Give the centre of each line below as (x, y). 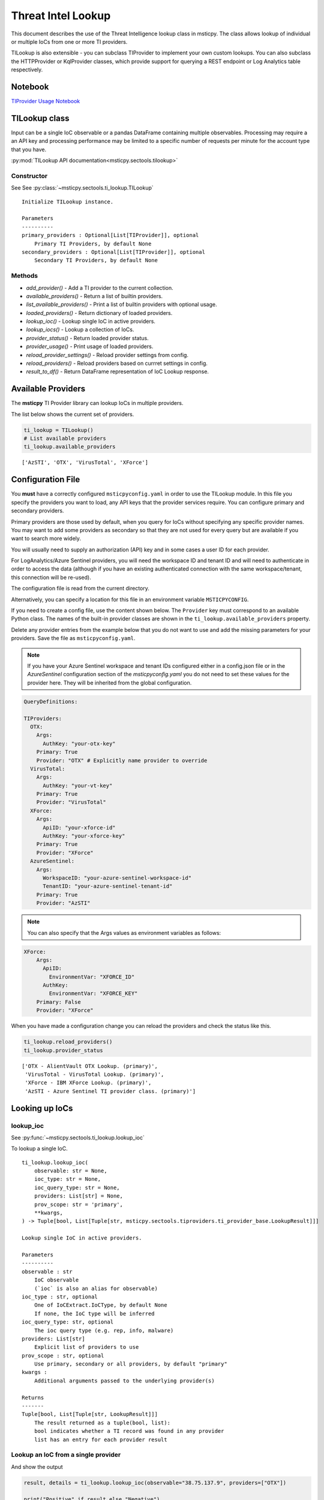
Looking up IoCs (42, 1108)
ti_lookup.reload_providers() (68, 1042)
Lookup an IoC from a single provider (66, 1455)
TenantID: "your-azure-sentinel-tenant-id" (108, 886)
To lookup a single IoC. (40, 1148)
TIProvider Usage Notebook (46, 101)
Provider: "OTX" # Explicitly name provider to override (122, 760)
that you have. (29, 149)
